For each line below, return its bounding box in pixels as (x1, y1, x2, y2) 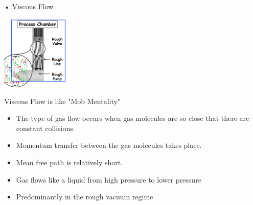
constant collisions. (16, 122, 75, 133)
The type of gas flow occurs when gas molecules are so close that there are (16, 113, 249, 123)
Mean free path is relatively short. (16, 157, 123, 167)
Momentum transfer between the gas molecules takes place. (16, 140, 202, 150)
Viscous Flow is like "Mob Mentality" (4, 95, 121, 106)
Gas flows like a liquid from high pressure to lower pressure (16, 174, 201, 185)
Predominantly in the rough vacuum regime (16, 191, 153, 202)
